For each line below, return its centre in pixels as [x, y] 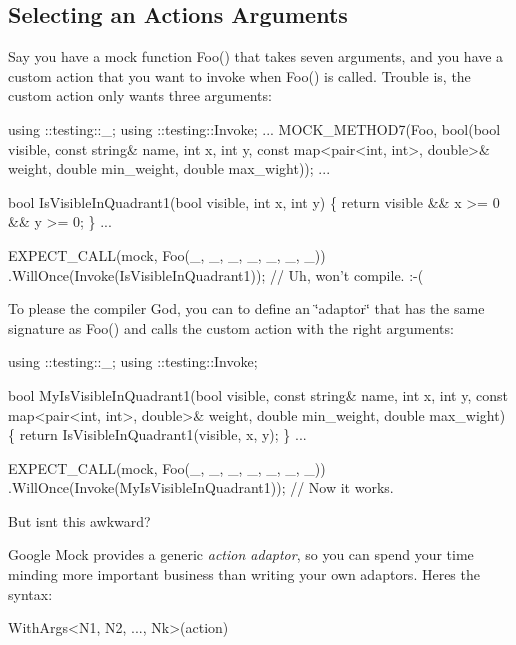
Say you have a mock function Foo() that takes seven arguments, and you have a [256, 56]
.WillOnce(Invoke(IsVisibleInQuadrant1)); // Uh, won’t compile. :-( [216, 274]
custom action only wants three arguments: [140, 95]
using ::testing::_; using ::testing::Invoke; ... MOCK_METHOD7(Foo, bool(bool [254, 128]
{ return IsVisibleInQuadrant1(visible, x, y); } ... [157, 434]
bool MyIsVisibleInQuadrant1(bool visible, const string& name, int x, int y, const [258, 394]
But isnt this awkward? [79, 520]
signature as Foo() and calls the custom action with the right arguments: [231, 327]
